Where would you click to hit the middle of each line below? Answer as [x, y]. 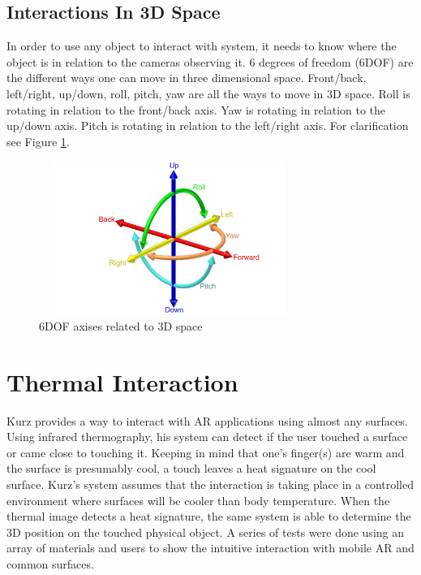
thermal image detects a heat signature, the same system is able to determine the [209, 516]
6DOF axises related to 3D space [121, 325]
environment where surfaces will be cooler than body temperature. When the [198, 500]
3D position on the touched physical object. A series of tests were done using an [205, 532]
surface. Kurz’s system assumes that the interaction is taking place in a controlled [210, 484]
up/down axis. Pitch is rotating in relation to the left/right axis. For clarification [208, 125]
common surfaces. [50, 563]
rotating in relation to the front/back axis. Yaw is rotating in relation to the [196, 109]
